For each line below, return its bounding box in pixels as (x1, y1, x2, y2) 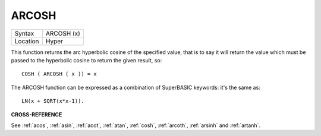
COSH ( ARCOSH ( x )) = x (21, 71, 97, 77)
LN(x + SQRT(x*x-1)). (21, 98, 84, 105)
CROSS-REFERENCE (11, 110, 62, 118)
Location (14, 37, 39, 45)
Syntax (14, 29, 34, 37)
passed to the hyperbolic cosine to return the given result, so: (11, 56, 162, 64)
